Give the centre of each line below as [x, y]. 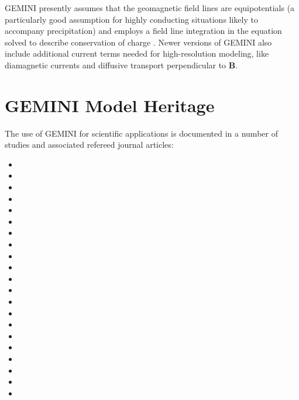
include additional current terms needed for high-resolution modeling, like [137, 53]
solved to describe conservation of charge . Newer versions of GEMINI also [138, 42]
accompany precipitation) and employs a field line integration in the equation [143, 31]
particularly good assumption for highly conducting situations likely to [131, 19]
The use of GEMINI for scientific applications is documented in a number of [141, 133]
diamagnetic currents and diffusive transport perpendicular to [116, 65]
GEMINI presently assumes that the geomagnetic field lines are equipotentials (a [150, 8]
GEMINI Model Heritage [110, 105]
